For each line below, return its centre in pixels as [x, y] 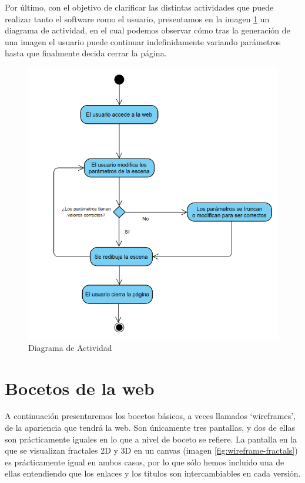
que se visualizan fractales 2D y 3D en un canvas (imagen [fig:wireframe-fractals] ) [151, 450]
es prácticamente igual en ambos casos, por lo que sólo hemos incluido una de [145, 462]
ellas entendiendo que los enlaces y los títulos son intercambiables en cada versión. [153, 473]
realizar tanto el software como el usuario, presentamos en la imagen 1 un [137, 18]
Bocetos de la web [80, 388]
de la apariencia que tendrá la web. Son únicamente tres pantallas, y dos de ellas [150, 428]
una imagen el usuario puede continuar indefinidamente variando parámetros [143, 41]
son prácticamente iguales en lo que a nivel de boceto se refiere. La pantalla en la [151, 439]
